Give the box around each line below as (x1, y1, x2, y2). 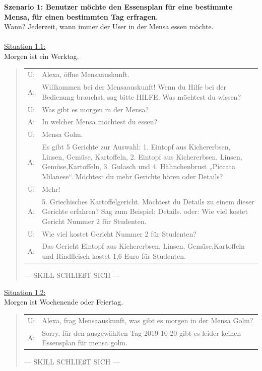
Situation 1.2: (4, 286, 46, 297)
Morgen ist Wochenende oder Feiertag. (4, 296, 123, 307)
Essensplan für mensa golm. (42, 337, 127, 348)
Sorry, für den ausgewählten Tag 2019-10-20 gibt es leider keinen (42, 327, 241, 338)
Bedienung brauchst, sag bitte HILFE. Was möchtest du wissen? (42, 91, 241, 102)
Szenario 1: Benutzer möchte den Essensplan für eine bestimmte (4, 2, 233, 12)
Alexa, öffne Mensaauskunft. (42, 69, 129, 80)
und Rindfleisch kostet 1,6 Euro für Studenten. (42, 251, 186, 261)
